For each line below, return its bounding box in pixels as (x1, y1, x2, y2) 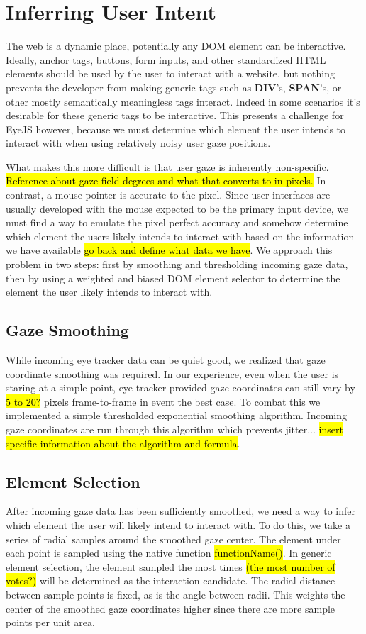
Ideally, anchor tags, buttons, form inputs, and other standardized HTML (6, 52, 326, 67)
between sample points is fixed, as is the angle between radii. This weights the (6, 586, 345, 601)
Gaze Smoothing (6, 319, 129, 341)
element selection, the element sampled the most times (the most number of (6, 559, 335, 574)
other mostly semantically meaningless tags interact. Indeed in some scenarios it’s (6, 94, 360, 109)
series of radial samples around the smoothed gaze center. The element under (6, 531, 341, 546)
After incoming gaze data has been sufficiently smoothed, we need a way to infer (6, 504, 355, 518)
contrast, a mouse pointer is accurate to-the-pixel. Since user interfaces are (6, 187, 331, 202)
